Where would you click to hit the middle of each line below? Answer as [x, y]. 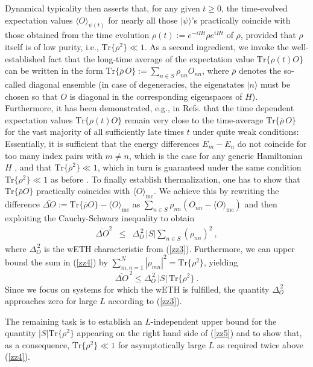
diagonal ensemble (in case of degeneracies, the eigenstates [137, 84]
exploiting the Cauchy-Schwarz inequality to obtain [100, 217]
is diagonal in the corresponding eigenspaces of [156, 96]
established [25, 58]
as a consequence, [37, 344]
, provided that [268, 35]
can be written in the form [54, 70]
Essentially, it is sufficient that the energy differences [102, 143]
